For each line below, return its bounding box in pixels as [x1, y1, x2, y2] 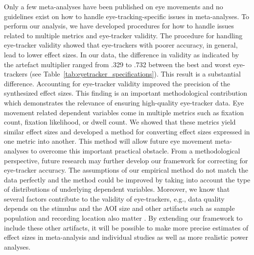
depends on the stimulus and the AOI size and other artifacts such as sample [4, 203, 235, 213]
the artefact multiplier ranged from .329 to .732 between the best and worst [4, 59, 231, 69]
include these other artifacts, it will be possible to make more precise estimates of [4, 222, 249, 232]
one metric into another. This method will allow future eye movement [4, 136, 213, 146]
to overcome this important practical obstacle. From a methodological [30, 145, 240, 155]
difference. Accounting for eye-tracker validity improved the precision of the [4, 78, 230, 88]
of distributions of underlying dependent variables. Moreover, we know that [4, 184, 230, 194]
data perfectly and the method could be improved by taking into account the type [4, 174, 251, 184]
